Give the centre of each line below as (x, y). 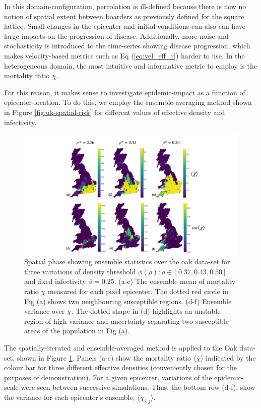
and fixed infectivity (55, 281)
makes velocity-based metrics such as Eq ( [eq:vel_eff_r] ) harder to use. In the (124, 55)
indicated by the (231, 357)
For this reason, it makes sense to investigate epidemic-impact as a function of (125, 92)
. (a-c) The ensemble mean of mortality (175, 281)
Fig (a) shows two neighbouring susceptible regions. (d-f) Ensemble (128, 301)
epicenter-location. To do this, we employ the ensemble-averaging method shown (128, 102)
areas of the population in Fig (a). (77, 331)
